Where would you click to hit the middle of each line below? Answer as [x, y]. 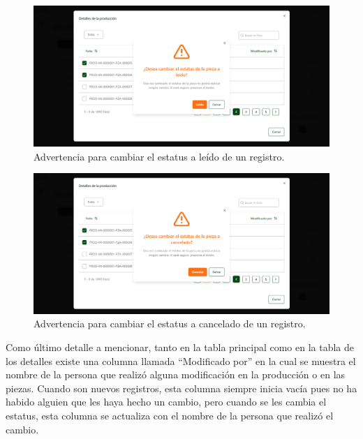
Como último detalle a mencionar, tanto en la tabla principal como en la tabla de [180, 347]
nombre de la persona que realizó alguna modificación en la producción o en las [176, 374]
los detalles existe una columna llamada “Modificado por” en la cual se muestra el [181, 360]
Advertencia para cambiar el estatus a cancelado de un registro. [170, 323]
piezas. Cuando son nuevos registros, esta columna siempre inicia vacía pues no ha [181, 388]
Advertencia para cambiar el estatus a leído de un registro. [159, 156]
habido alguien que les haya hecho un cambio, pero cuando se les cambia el [166, 402]
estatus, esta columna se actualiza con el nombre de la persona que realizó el [170, 416]
